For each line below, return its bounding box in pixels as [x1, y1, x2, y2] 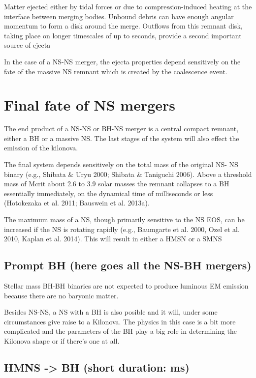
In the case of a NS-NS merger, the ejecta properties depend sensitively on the [4, 56, 241, 66]
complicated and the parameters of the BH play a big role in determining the [4, 326, 237, 336]
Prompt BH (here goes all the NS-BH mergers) [4, 258, 252, 273]
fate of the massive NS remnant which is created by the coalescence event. [4, 66, 227, 76]
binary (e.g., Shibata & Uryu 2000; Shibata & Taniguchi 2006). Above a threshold [4, 169, 252, 179]
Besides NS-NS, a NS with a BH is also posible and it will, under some [4, 307, 218, 317]
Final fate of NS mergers [4, 95, 176, 115]
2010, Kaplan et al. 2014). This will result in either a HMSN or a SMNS [4, 233, 222, 244]
